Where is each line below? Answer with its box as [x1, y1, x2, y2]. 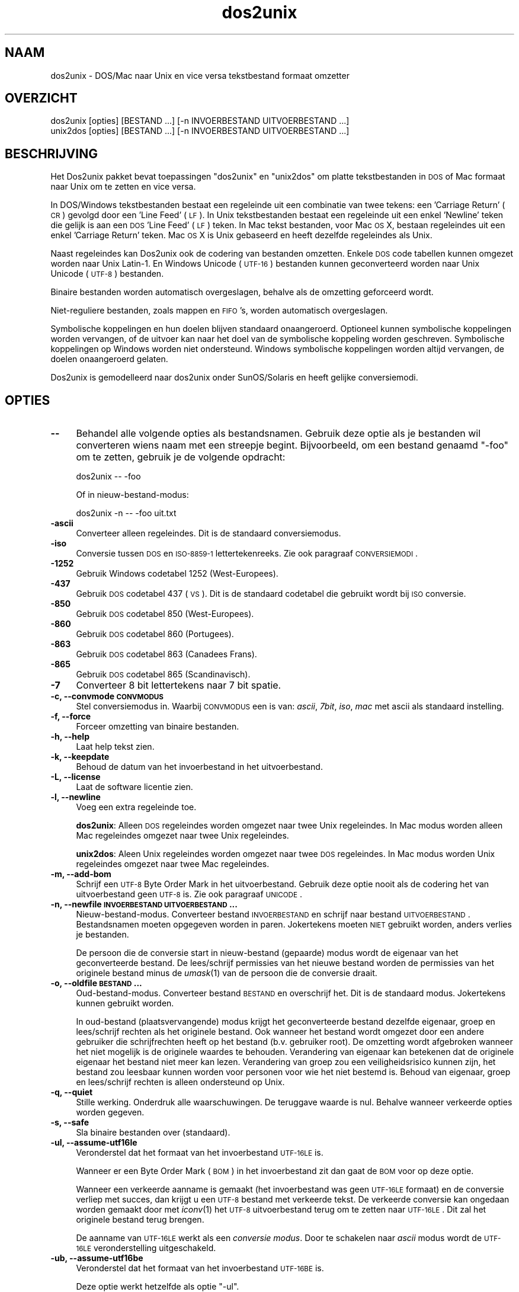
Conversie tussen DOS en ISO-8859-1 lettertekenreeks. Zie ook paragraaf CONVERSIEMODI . [76, 548, 418, 559]
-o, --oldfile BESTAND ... [50, 978, 142, 989]
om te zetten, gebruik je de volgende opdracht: [76, 451, 286, 463]
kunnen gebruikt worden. [76, 998, 174, 1009]
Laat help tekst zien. [76, 741, 155, 752]
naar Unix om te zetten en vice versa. [50, 181, 196, 192]
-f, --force [50, 711, 91, 722]
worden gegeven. [76, 1107, 145, 1118]
